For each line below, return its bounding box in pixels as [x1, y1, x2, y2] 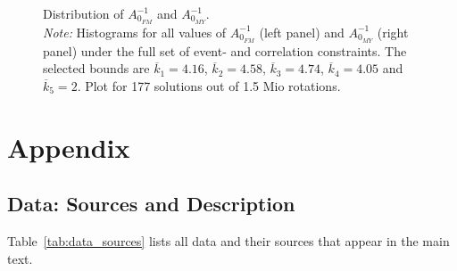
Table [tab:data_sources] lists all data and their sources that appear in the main [7, 232, 450, 250]
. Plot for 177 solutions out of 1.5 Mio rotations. [77, 76, 341, 94]
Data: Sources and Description [7, 190, 295, 218]
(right [377, 22, 409, 41]
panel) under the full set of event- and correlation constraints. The [43, 41, 407, 60]
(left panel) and [259, 22, 345, 41]
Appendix [7, 128, 130, 165]
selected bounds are [43, 59, 150, 78]
